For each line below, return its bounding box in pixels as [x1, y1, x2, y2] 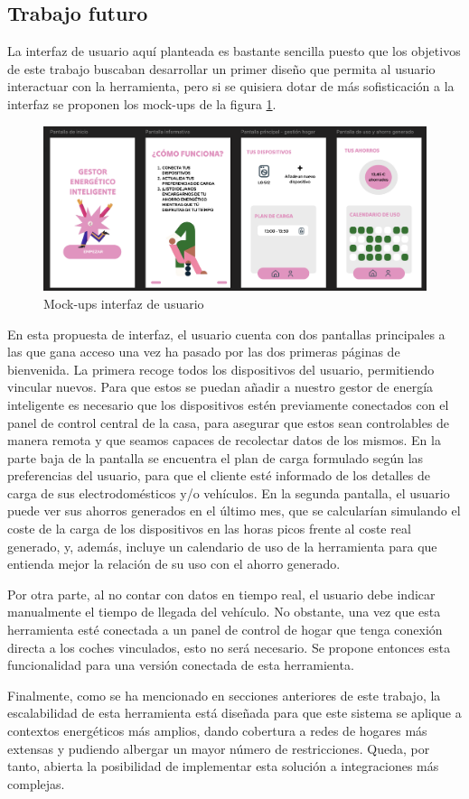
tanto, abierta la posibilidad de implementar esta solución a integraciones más [7, 757, 439, 776]
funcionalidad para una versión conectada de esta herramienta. [7, 655, 354, 674]
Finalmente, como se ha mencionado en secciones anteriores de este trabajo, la [7, 685, 441, 704]
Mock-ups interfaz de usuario [43, 293, 204, 312]
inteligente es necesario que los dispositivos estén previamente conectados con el [7, 395, 449, 413]
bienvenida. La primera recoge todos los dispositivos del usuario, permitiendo [7, 359, 435, 378]
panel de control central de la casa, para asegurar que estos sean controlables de [7, 413, 450, 432]
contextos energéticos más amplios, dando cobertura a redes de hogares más [7, 721, 427, 739]
